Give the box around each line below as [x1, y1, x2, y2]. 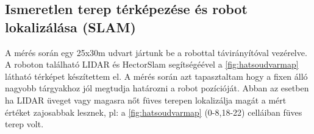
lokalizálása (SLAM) [5, 17, 136, 36]
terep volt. [5, 118, 44, 130]
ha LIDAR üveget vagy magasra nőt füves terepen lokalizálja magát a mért [5, 93, 287, 106]
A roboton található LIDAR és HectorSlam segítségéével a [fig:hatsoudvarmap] [5, 58, 299, 71]
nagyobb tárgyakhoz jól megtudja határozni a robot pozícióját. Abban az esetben [5, 82, 309, 94]
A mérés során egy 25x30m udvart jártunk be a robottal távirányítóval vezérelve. [5, 46, 307, 58]
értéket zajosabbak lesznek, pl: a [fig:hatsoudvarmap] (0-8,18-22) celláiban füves [5, 105, 302, 118]
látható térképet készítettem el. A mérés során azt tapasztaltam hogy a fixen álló [5, 69, 308, 82]
